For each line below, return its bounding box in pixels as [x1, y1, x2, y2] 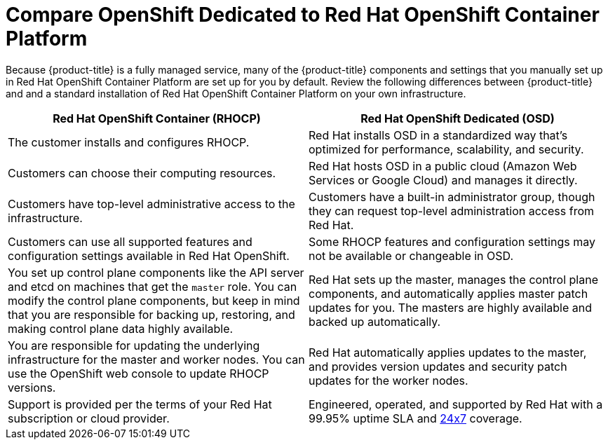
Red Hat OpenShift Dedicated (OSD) [360, 111, 555, 125]
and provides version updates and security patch [309, 359, 567, 374]
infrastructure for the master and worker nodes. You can [8, 352, 305, 367]
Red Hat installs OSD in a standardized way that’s [309, 128, 568, 142]
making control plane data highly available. [8, 321, 234, 336]
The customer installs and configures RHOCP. [8, 135, 250, 149]
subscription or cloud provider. [8, 411, 170, 425]
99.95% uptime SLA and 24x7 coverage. [309, 411, 522, 425]
